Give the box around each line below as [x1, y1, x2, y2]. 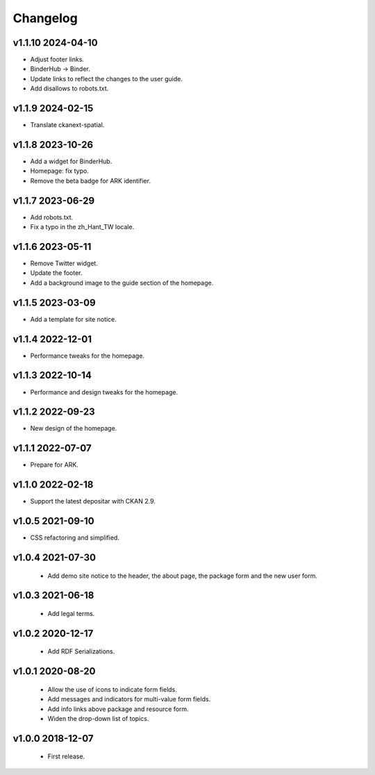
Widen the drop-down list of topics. [47, 714, 149, 722]
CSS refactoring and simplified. [30, 533, 119, 542]
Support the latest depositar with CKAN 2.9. [30, 497, 156, 506]
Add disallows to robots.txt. [30, 84, 109, 93]
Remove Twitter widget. [30, 259, 99, 267]
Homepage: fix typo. [30, 167, 90, 175]
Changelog [12, 10, 78, 26]
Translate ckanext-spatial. [30, 121, 105, 129]
